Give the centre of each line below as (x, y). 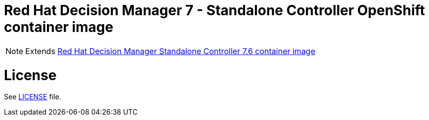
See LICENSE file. (33, 97)
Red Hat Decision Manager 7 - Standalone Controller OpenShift (214, 10)
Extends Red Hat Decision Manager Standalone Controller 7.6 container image (170, 51)
